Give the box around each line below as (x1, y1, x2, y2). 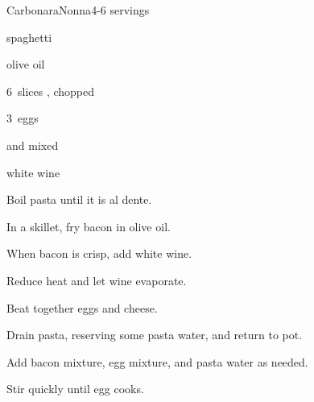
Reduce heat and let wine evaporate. (6, 271, 187, 288)
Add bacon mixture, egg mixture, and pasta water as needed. (6, 353, 308, 370)
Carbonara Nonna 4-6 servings (6, 2, 150, 18)
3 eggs (6, 110, 39, 126)
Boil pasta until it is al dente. (6, 191, 152, 208)
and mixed (6, 136, 59, 153)
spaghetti (6, 28, 52, 45)
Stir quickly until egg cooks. (6, 380, 144, 397)
